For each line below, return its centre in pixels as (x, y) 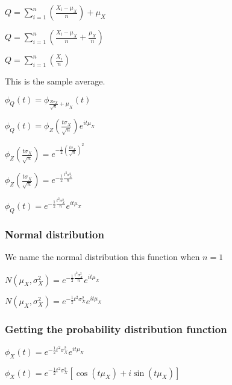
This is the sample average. (55, 81)
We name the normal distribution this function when (102, 257)
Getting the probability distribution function (116, 329)
